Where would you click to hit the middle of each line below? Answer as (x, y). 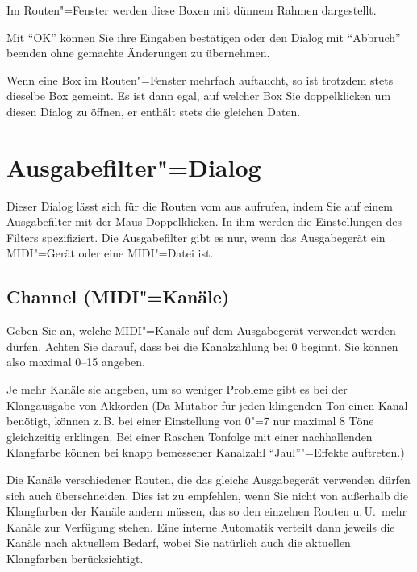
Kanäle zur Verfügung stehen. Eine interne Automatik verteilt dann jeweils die (201, 526)
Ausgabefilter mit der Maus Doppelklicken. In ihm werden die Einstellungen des (204, 221)
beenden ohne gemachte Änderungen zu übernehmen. (138, 53)
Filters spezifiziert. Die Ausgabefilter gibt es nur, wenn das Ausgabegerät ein (196, 237)
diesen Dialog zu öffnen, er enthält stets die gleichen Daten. (154, 111)
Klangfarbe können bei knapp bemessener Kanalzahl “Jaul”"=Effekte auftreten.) (206, 452)
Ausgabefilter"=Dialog (134, 167)
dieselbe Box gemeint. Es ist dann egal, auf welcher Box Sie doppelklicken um (199, 96)
